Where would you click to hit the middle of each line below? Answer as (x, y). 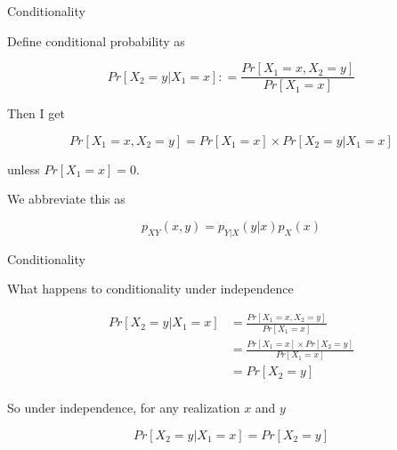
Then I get (36, 113)
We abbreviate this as (66, 199)
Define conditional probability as (96, 40)
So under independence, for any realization (124, 408)
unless (24, 169)
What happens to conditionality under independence (150, 289)
